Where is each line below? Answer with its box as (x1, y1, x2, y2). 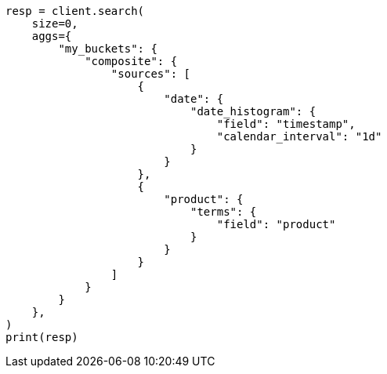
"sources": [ (110, 67, 191, 80)
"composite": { (85, 55, 178, 67)
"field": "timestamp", (216, 118, 356, 130)
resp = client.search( (5, 5, 145, 17)
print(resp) (5, 331, 78, 343)
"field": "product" (216, 218, 336, 231)
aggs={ (31, 30, 72, 42)
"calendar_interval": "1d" (216, 130, 382, 143)
